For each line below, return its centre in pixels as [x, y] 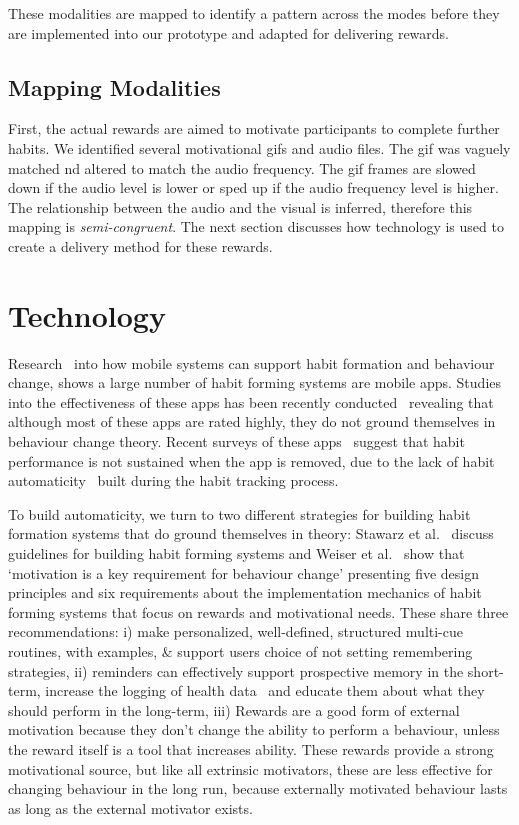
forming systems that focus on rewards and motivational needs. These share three [258, 611]
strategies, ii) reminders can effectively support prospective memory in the [236, 670]
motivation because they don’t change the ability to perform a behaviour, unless [254, 729]
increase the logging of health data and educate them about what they [265, 690]
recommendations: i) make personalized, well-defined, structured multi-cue [235, 631]
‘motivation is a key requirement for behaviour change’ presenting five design [243, 572]
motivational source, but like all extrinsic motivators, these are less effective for [250, 768]
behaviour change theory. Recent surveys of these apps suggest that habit [236, 441]
